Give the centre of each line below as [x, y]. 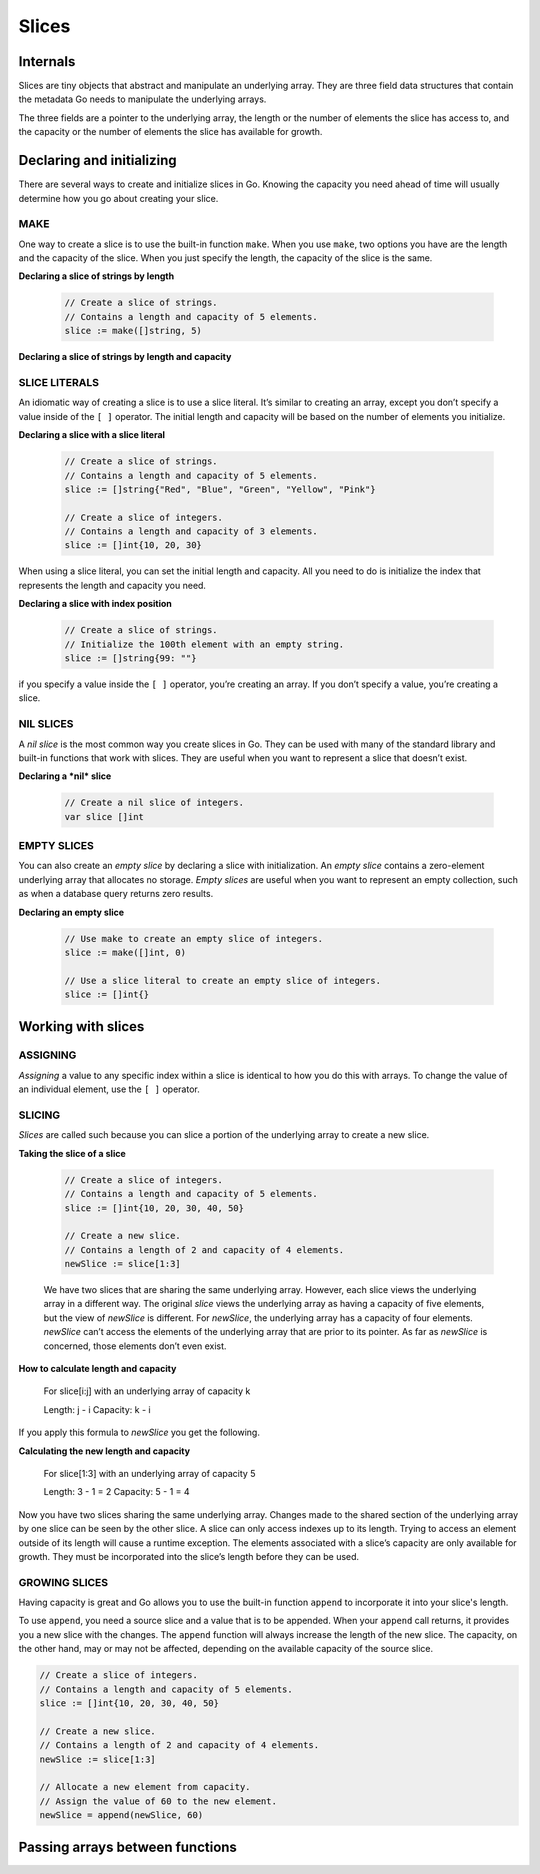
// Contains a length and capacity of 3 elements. [191, 531]
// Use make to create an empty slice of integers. [194, 938]
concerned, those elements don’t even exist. [135, 1346]
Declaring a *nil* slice [65, 776]
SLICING [39, 1115]
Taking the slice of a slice [72, 1153]
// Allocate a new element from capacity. [145, 1787]
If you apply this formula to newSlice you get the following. [139, 1432]
